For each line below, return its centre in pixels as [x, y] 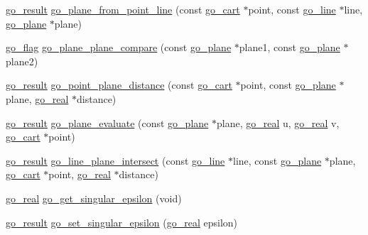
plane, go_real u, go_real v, [278, 122]
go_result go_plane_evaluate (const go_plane [107, 122]
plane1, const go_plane [289, 47]
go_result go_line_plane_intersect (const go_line [115, 160]
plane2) [22, 61]
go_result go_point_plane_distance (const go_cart [119, 85]
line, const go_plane [277, 160]
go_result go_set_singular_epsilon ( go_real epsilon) [122, 222]
